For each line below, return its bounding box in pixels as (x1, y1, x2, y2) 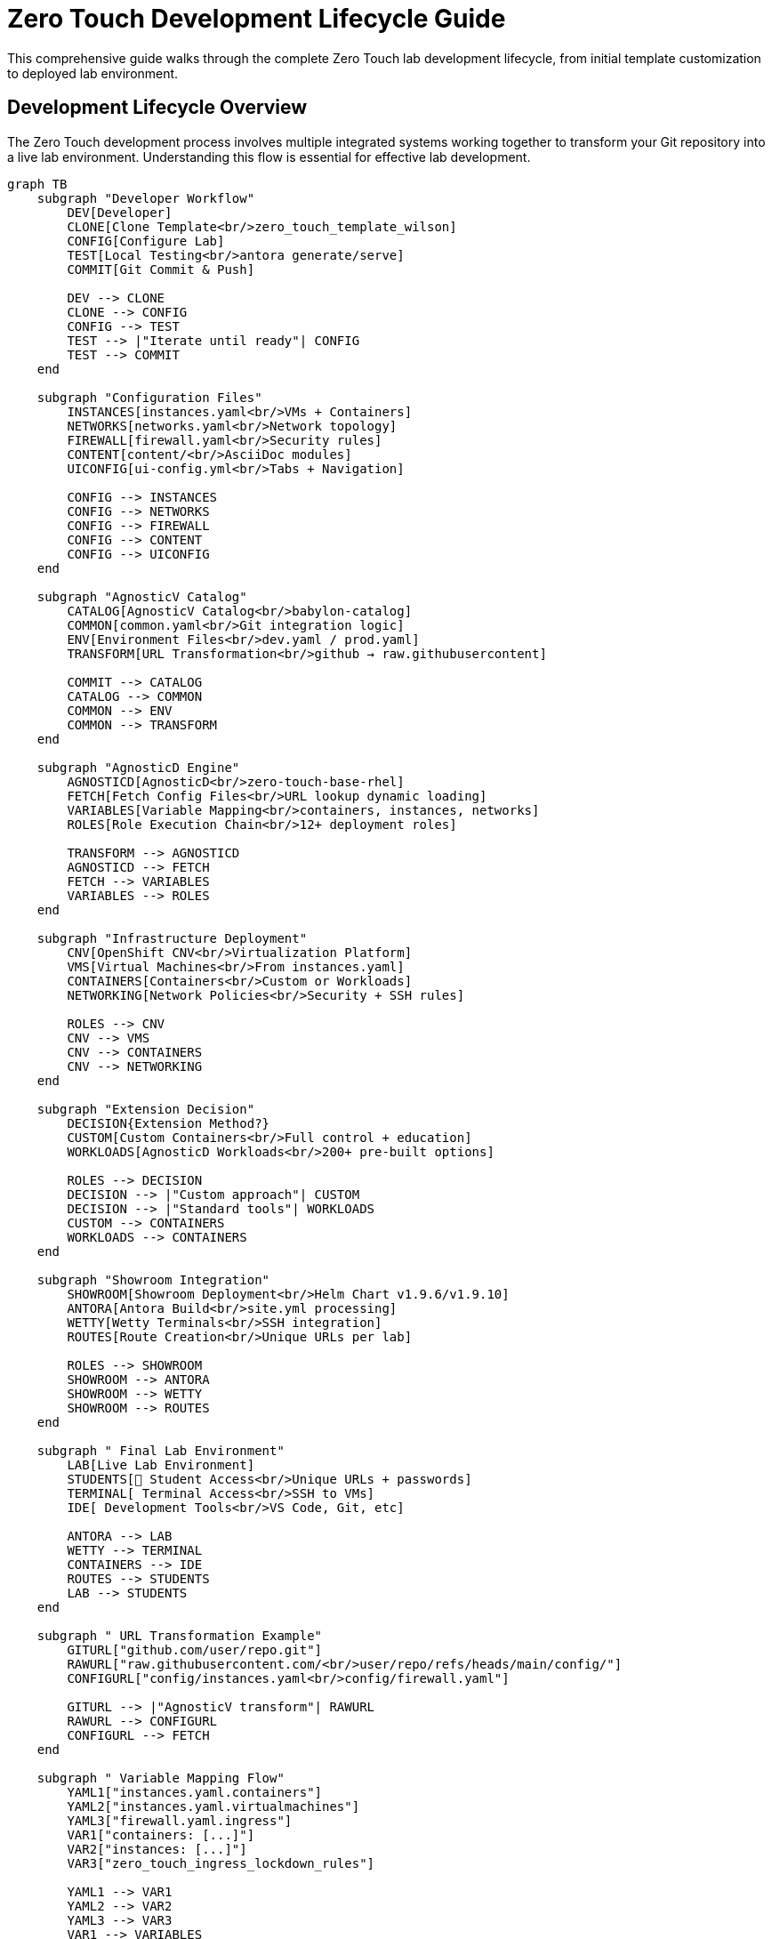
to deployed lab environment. (7, 65, 179, 81)
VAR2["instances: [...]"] (67, 1841, 247, 1856)
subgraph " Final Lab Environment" (36, 1443, 285, 1458)
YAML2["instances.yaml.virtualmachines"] (67, 1798, 360, 1814)
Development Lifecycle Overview (7, 96, 308, 119)
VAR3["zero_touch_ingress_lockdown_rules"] (67, 1855, 375, 1871)
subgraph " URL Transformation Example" (36, 1628, 323, 1643)
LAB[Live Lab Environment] (67, 1457, 255, 1472)
